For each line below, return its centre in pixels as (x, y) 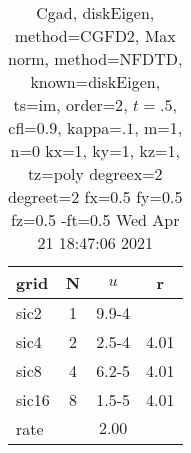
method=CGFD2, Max (95, 35)
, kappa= (89, 127)
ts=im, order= (64, 104)
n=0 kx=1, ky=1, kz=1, (95, 150)
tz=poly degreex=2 (95, 173)
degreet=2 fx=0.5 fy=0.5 (95, 196)
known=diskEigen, (95, 81)
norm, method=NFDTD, (95, 58)
